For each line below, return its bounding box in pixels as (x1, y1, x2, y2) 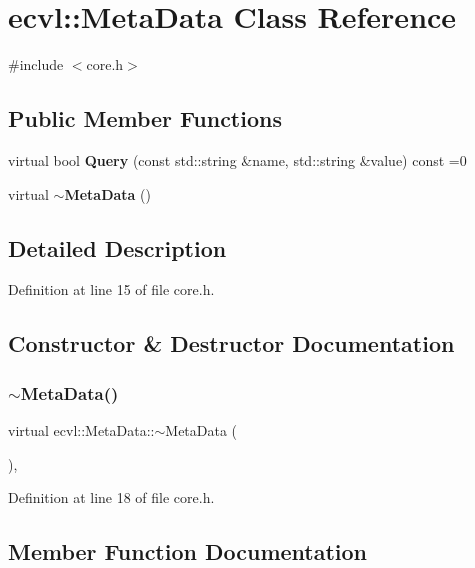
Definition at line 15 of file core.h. (8, 279, 215, 300)
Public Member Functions (8, 103, 282, 134)
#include (8, 54, 64, 75)
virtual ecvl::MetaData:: (8, 419, 155, 440)
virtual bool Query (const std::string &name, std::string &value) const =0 (8, 149, 467, 170)
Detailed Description (8, 232, 227, 263)
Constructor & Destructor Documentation (8, 328, 455, 359)
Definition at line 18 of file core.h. (8, 487, 215, 508)
